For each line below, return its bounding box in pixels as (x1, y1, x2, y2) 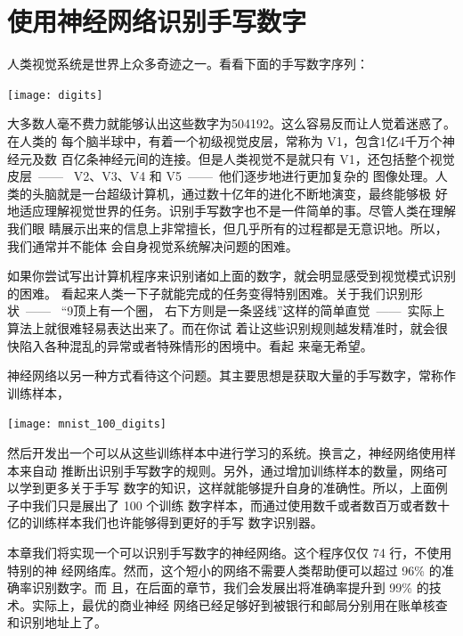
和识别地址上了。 (7, 613, 107, 632)
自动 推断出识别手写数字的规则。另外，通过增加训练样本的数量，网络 (31, 461, 435, 479)
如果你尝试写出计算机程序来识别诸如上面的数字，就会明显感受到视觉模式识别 (7, 266, 456, 285)
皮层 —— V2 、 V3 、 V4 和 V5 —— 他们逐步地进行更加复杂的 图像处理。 (7, 167, 435, 185)
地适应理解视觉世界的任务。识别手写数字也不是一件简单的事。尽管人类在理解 (7, 201, 456, 220)
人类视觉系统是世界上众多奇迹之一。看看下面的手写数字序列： (7, 54, 369, 73)
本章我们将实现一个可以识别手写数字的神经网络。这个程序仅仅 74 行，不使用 (7, 542, 452, 561)
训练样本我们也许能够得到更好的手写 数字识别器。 (31, 513, 323, 532)
